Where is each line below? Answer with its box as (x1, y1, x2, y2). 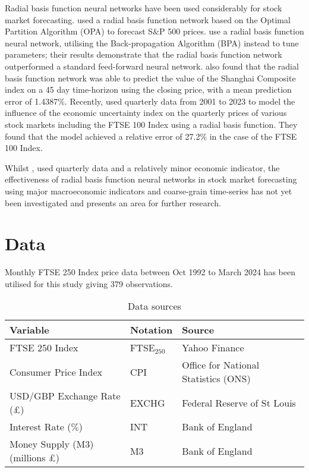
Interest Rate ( (10, 420, 71, 434)
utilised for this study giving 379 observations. (5, 277, 173, 290)
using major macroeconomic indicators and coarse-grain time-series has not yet (5, 184, 292, 197)
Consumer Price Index (10, 364, 102, 379)
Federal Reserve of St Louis (182, 395, 296, 410)
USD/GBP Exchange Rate (10, 389, 121, 403)
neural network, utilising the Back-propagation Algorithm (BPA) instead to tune (5, 36, 299, 49)
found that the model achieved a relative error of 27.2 (5, 130, 200, 142)
